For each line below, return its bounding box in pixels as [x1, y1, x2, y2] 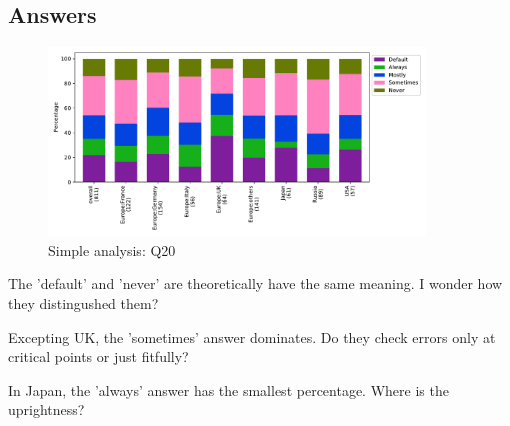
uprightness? [8, 399, 85, 420]
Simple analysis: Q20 [48, 239, 176, 260]
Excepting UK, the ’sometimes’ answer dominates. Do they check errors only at [8, 326, 496, 347]
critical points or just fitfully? [8, 346, 189, 367]
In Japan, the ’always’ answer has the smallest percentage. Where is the [8, 379, 449, 400]
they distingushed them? [8, 292, 159, 313]
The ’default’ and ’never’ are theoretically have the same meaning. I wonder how [8, 273, 503, 294]
